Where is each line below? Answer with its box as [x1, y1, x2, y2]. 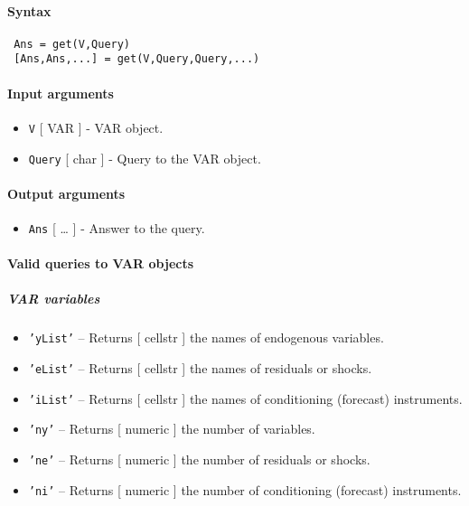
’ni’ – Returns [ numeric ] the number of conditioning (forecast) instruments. [28, 480, 462, 499]
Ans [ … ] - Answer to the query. [28, 219, 205, 238]
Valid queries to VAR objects [7, 254, 194, 273]
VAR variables [7, 289, 100, 308]
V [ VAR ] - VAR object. [28, 117, 164, 136]
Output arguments [7, 183, 126, 202]
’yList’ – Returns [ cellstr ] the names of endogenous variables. [28, 328, 384, 347]
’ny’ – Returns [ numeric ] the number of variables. [28, 419, 315, 438]
